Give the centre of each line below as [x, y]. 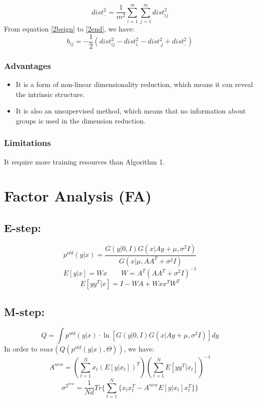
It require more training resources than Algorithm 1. [84, 161]
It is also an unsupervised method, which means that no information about [131, 111]
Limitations [27, 143]
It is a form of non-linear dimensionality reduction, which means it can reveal [134, 84]
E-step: [23, 227]
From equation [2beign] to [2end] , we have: [69, 29]
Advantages [28, 65]
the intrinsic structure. [50, 94]
